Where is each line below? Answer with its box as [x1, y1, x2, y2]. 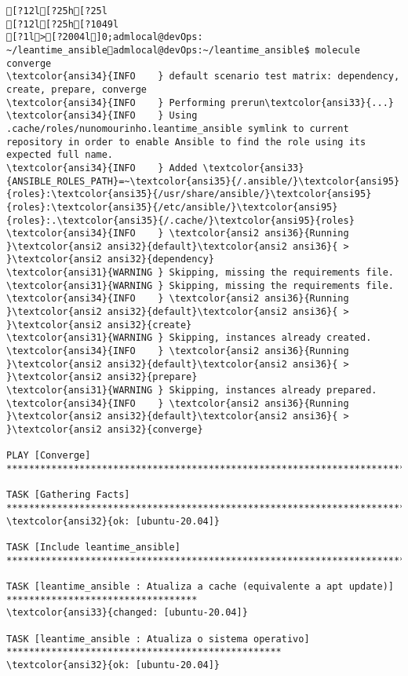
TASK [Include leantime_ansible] [6, 541, 180, 553]
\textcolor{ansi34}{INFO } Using [6, 110, 198, 122]
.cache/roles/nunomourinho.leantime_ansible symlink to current [6, 122, 349, 134]
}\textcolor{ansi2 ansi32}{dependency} [6, 254, 214, 265]
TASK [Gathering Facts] [6, 489, 130, 501]
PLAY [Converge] [6, 450, 91, 462]
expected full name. [6, 149, 114, 161]
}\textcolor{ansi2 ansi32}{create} [6, 319, 192, 331]
